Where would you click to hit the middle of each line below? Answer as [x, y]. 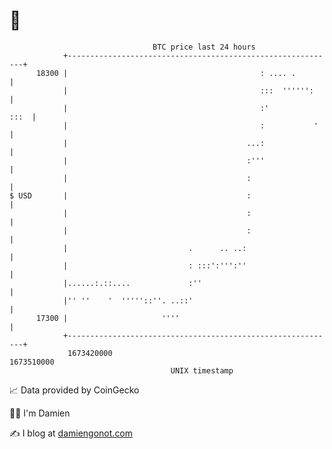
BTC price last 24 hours [204, 47]
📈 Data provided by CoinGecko [74, 390]
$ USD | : [130, 195]
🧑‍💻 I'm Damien [40, 413]
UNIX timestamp [202, 370]
